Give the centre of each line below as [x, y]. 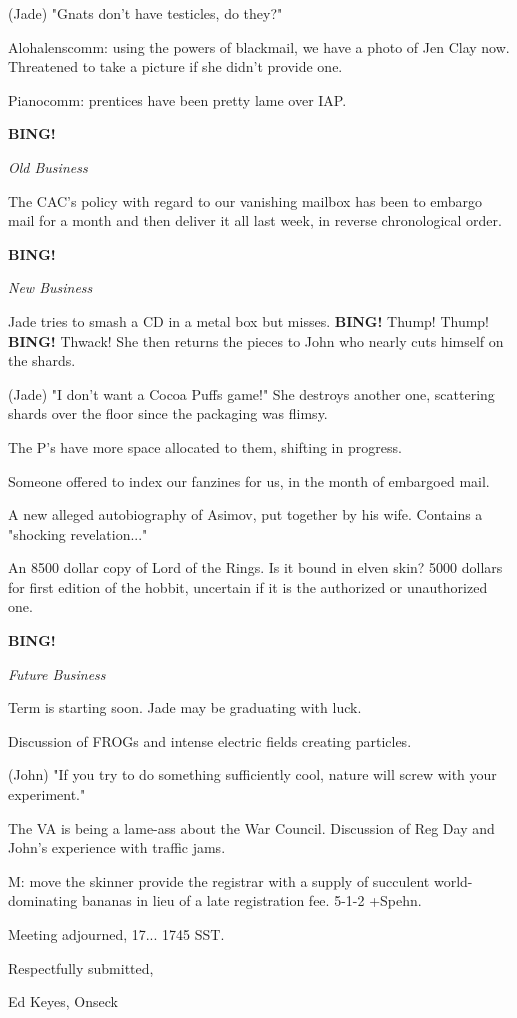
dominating [43, 900]
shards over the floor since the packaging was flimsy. [168, 413]
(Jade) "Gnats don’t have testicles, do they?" [145, 13]
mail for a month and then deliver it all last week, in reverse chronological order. [255, 220]
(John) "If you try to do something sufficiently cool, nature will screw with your [252, 774]
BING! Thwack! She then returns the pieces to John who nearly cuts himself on [256, 340]
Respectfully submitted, [81, 967]
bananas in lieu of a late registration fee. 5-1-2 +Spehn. [251, 900]
